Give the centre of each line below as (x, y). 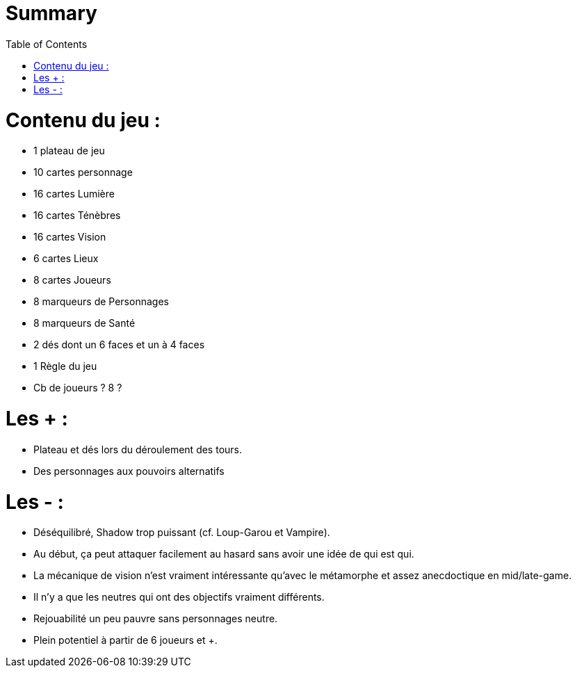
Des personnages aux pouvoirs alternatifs (129, 471)
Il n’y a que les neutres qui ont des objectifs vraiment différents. (179, 597)
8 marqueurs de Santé (84, 323)
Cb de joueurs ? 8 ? (78, 388)
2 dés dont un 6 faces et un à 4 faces (119, 345)
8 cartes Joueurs (72, 280)
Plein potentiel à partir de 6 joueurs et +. (125, 640)
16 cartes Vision (70, 237)
